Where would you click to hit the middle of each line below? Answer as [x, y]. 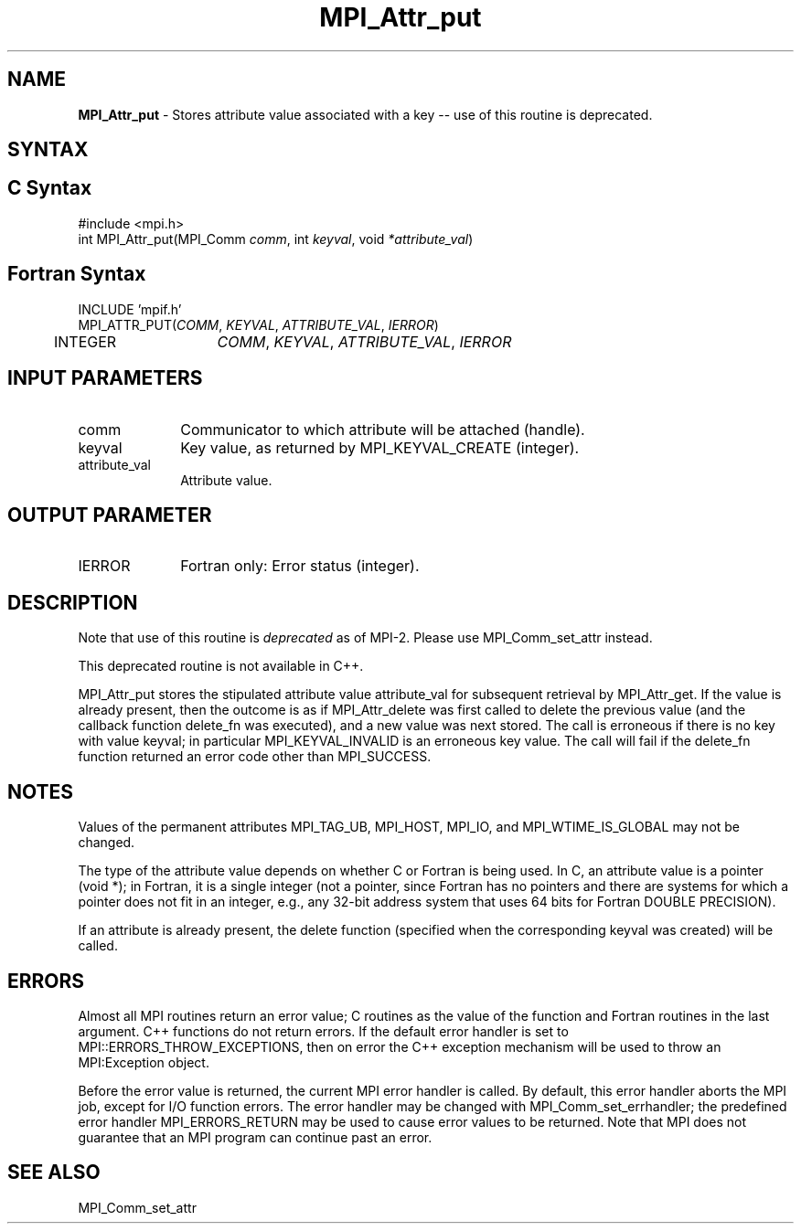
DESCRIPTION [73, 602]
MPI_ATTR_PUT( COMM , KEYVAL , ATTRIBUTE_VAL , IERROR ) [258, 324]
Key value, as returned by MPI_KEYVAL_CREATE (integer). [380, 447]
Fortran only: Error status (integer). [300, 566]
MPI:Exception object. [144, 1062]
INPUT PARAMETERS [105, 378]
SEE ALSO [54, 1173]
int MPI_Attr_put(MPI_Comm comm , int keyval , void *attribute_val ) [276, 239]
